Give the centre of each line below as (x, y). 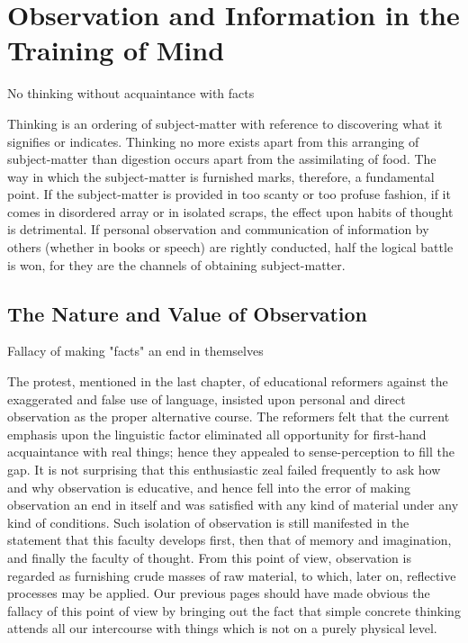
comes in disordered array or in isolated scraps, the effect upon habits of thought (230, 211)
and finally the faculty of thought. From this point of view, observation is (209, 557)
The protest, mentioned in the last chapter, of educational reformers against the (228, 381)
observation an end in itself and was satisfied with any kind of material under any (233, 505)
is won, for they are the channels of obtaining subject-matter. (176, 264)
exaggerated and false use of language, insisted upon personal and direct (207, 398)
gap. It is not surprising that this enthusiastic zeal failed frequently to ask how (224, 470)
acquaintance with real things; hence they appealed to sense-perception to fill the (231, 452)
